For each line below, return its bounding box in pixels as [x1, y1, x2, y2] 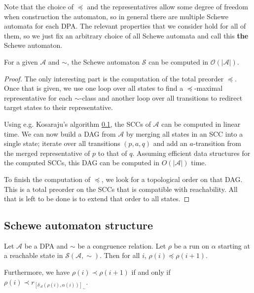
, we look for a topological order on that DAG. [101, 174, 243, 184]
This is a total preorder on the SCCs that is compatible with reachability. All [4, 183, 238, 194]
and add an [153, 138, 187, 148]
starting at [218, 240, 250, 251]
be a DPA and [24, 240, 68, 251]
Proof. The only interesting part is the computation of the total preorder [4, 73, 224, 83]
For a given [4, 56, 38, 67]
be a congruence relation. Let [77, 240, 166, 251]
